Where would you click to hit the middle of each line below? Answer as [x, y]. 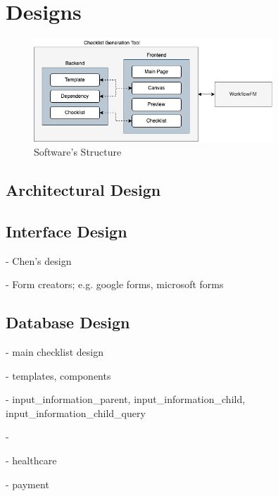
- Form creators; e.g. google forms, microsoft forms [115, 284]
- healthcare [31, 460]
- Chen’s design [39, 260]
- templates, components [58, 375]
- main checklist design [55, 351]
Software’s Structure [78, 151]
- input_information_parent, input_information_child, [126, 399]
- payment [27, 484]
